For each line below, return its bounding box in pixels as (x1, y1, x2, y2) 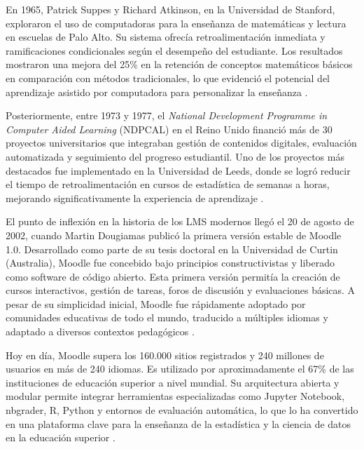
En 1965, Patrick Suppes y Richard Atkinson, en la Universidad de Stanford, (6, 2, 335, 16)
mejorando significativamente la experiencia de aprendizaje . (6, 190, 264, 205)
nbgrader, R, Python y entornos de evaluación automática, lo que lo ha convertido (6, 403, 358, 417)
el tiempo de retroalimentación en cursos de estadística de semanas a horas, (6, 177, 330, 192)
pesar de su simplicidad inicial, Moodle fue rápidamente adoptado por (6, 296, 306, 311)
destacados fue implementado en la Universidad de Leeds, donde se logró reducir (6, 163, 351, 177)
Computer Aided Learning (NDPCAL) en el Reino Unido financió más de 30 (6, 121, 332, 136)
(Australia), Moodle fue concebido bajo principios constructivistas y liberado (6, 255, 335, 270)
